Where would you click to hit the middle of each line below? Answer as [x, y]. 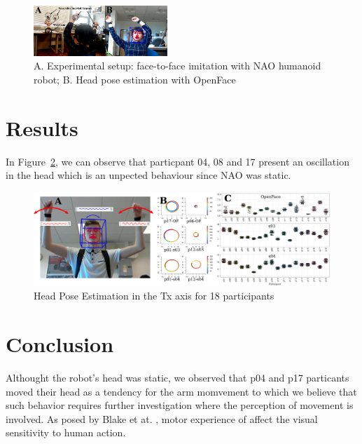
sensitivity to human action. [66, 432]
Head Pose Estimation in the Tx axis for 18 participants [154, 296]
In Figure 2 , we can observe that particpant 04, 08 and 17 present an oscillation [177, 161]
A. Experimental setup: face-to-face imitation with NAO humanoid [177, 66]
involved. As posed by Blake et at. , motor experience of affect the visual [162, 418]
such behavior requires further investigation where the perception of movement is [180, 405]
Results [42, 127]
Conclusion [60, 344]
